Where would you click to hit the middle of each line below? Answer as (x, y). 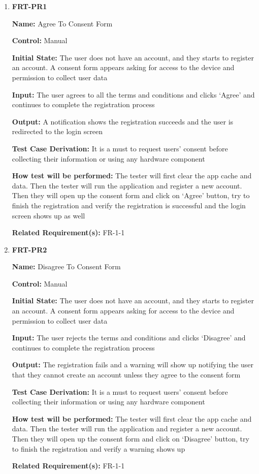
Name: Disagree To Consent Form (66, 266)
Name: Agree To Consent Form (62, 23)
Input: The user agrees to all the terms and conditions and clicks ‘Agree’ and (133, 94)
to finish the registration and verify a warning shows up (99, 448)
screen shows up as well (48, 215)
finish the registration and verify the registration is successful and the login (129, 205)
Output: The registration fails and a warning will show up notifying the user (133, 365)
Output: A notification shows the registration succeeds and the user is (123, 121)
